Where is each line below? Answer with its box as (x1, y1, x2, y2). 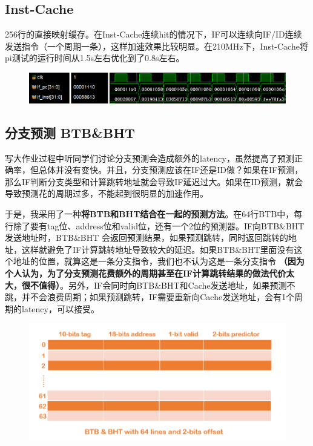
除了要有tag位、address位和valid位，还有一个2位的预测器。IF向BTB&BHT (13, 219, 305, 232)
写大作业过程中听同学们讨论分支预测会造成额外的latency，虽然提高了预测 (5, 151, 294, 164)
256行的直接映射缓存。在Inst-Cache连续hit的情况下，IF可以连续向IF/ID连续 (5, 28, 302, 41)
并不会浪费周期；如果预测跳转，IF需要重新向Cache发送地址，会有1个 (21, 290, 295, 303)
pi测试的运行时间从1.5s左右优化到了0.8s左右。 (5, 51, 185, 64)
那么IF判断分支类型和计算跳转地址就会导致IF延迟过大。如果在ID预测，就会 (5, 175, 303, 188)
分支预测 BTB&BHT (5, 123, 135, 142)
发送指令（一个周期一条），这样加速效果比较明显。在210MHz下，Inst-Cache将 (5, 39, 308, 52)
